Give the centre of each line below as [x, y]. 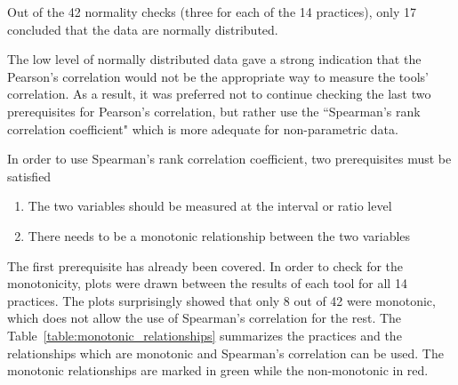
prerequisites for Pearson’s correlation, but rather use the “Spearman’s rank [214, 111]
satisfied [29, 176]
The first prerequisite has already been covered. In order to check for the [205, 265]
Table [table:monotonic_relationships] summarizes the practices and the [205, 335]
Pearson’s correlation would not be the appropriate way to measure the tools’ [218, 76]
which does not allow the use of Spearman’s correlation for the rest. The [205, 318]
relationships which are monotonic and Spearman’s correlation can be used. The [225, 353]
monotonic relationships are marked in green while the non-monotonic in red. [218, 370]
